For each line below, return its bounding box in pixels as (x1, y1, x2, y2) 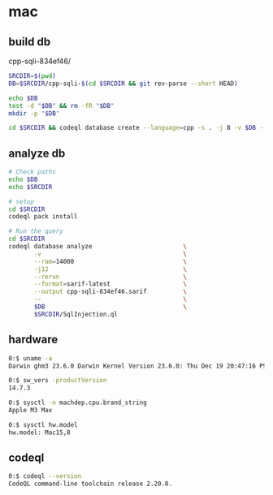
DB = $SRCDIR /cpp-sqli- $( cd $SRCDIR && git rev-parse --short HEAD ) (8, 80, 238, 88)
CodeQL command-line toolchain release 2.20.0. (8, 480, 173, 489)
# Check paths (8, 168, 57, 176)
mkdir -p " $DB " (8, 109, 60, 118)
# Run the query (8, 227, 63, 235)
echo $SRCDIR (8, 183, 53, 191)
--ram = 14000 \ (33, 257, 187, 265)
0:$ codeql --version (8, 472, 82, 480)
